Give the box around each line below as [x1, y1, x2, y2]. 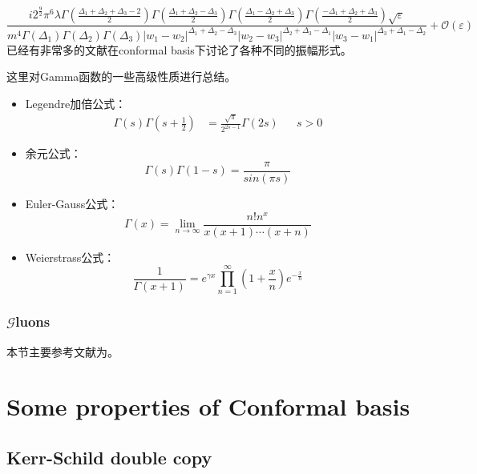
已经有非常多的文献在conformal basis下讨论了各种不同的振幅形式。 [6, 41, 352, 58]
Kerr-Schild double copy [6, 444, 212, 469]
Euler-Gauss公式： [25, 195, 119, 211]
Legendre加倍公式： [25, 94, 127, 111]
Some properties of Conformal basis [6, 390, 410, 423]
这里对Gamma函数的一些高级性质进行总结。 [6, 68, 236, 85]
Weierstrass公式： [25, 248, 115, 265]
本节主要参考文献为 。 [6, 343, 119, 360]
